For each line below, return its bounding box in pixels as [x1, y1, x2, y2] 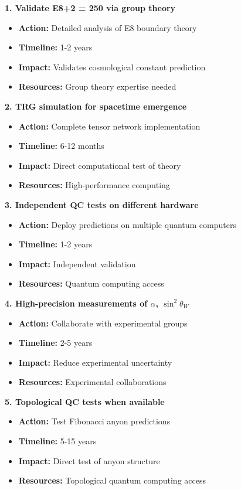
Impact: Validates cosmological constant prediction [18, 60, 206, 73]
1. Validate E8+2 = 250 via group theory [5, 2, 176, 13]
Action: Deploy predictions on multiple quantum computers [18, 218, 236, 230]
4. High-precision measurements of [5, 297, 148, 309]
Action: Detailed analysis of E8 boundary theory [18, 21, 197, 33]
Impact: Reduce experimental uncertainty [18, 356, 172, 368]
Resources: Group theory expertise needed [18, 80, 176, 93]
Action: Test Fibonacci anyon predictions [18, 415, 171, 427]
